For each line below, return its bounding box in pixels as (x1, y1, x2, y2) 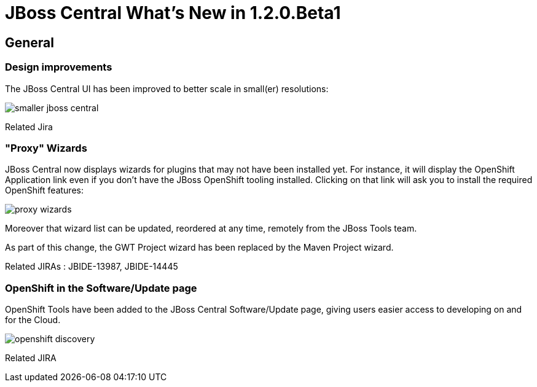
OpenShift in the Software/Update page (5, 281, 197, 294)
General (5, 34, 55, 50)
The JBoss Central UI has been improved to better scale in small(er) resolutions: (5, 83, 329, 94)
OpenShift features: (5, 185, 84, 196)
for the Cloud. (5, 315, 61, 326)
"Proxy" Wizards (5, 141, 87, 154)
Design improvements (5, 61, 112, 74)
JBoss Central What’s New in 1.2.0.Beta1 (5, 2, 341, 23)
